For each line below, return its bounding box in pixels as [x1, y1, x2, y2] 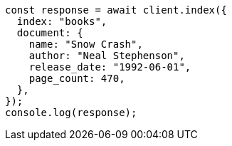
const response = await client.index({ [5, 4, 227, 16]
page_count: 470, [28, 73, 125, 84]
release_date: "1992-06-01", [28, 61, 191, 73]
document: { [16, 27, 83, 38]
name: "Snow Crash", [28, 38, 143, 50]
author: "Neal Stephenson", [28, 50, 185, 61]
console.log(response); [5, 107, 137, 118]
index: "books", [16, 16, 107, 27]
